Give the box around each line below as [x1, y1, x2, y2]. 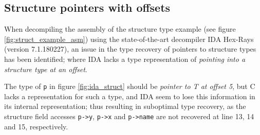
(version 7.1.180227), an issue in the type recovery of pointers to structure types [4, 43, 256, 54]
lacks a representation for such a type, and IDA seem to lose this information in [4, 91, 255, 101]
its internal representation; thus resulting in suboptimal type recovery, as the [4, 101, 246, 111]
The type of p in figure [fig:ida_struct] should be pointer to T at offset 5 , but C [4, 81, 255, 92]
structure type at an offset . [4, 63, 87, 74]
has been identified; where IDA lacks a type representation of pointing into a [4, 53, 246, 64]
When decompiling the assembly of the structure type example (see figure [4, 24, 236, 34]
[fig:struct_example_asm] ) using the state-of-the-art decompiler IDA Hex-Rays [4, 33, 254, 44]
